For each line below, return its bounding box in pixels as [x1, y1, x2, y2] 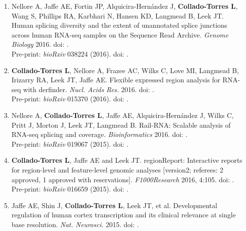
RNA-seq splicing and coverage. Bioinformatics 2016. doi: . [11, 129, 188, 139]
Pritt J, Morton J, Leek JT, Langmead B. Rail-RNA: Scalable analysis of [11, 119, 231, 130]
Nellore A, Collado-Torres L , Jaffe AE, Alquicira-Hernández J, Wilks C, [11, 110, 234, 120]
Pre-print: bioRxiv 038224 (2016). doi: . [11, 48, 129, 58]
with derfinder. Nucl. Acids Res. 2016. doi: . [23, 84, 154, 94]
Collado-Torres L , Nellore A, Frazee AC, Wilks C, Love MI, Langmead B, [11, 65, 239, 75]
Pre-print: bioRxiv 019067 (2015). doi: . [11, 138, 129, 149]
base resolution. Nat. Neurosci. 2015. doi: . [11, 219, 139, 229]
